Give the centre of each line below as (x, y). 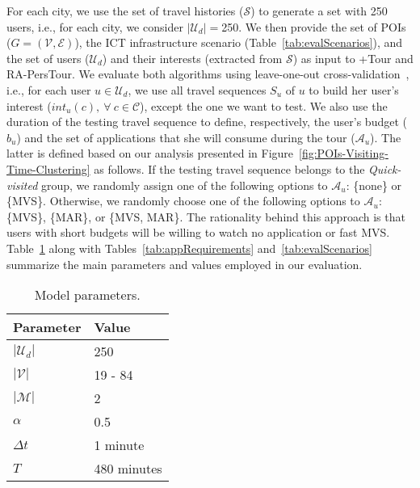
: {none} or (374, 185)
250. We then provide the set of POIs (314, 26)
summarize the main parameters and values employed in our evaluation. (185, 264)
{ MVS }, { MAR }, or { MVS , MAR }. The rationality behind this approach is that (206, 216)
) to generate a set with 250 (319, 11)
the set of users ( (48, 58)
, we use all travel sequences (197, 89)
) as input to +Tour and (353, 58)
